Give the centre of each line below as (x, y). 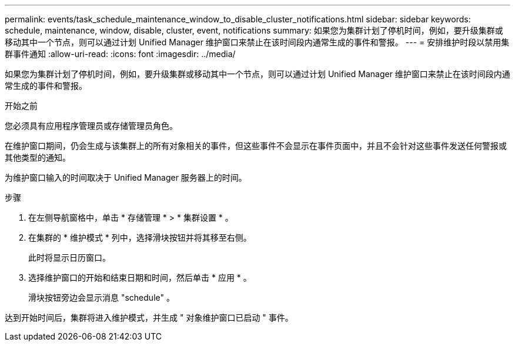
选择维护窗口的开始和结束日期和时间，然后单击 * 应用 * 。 (140, 277)
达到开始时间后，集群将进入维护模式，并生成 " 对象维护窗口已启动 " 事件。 (149, 317)
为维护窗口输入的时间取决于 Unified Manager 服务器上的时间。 (126, 177)
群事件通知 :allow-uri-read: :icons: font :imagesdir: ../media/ (120, 54)
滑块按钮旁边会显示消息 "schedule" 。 (101, 297)
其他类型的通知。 (38, 157)
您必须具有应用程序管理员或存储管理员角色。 (91, 126)
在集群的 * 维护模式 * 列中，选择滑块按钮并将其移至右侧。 (140, 237)
